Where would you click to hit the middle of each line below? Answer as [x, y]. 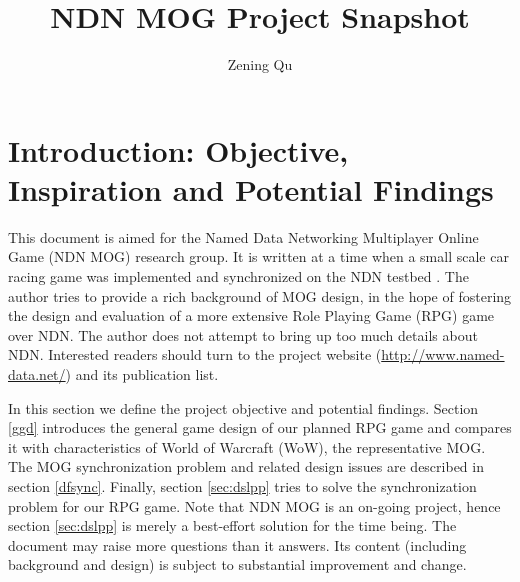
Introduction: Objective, [178, 149]
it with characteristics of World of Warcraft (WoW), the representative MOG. [247, 446]
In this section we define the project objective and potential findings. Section [243, 407]
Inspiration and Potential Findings [251, 188]
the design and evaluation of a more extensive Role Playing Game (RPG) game [251, 315]
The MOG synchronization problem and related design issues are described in [246, 466]
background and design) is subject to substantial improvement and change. [237, 564]
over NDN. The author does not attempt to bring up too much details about [243, 334]
